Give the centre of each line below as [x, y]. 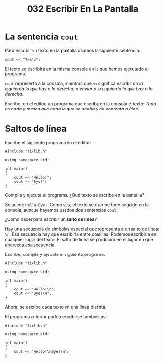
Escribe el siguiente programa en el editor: [48, 142]
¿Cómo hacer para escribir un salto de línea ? [51, 219]
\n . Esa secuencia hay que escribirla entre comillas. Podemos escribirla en [81, 234]
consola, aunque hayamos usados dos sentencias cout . [61, 210]
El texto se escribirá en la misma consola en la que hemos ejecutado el [77, 69]
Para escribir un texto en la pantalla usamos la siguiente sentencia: [73, 50]
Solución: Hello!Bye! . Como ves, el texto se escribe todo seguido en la [77, 204]
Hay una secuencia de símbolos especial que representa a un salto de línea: [82, 229]
